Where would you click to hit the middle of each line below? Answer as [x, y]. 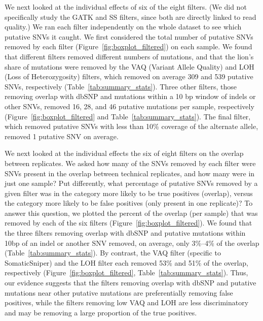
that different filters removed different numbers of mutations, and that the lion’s [129, 56]
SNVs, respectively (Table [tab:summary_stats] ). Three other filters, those [121, 86]
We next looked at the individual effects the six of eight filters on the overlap [124, 153]
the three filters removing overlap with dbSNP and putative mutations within [125, 233]
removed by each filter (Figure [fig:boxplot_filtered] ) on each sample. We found [128, 46]
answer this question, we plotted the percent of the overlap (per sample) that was [131, 213]
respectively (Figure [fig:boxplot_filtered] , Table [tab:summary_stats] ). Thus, [126, 272]
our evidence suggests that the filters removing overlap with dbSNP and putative [130, 283]
